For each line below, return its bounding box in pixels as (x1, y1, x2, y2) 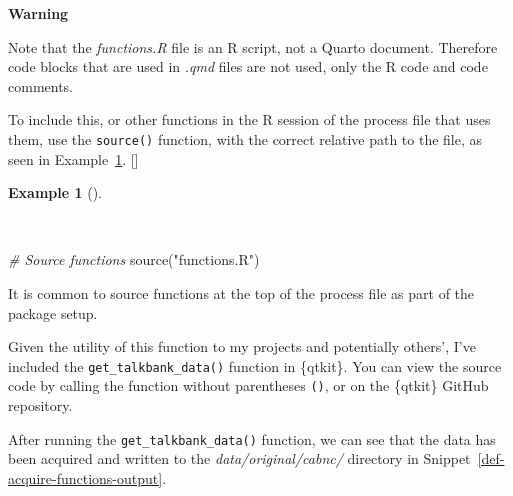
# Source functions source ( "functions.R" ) (8, 249, 260, 270)
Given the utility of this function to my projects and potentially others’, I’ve (8, 336, 476, 357)
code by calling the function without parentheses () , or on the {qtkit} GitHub (8, 375, 489, 396)
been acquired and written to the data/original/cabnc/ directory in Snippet (8, 448, 471, 469)
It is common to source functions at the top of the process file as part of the (8, 283, 475, 303)
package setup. (8, 302, 98, 323)
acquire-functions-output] (8, 467, 163, 488)
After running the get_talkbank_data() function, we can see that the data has (8, 428, 496, 449)
